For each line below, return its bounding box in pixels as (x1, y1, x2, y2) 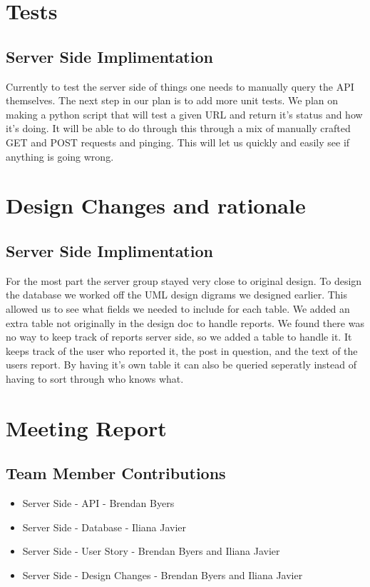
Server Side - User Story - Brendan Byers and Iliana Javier (22, 543, 280, 558)
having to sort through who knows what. (6, 371, 184, 386)
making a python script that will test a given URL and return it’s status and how (6, 106, 363, 121)
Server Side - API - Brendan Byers (22, 496, 175, 511)
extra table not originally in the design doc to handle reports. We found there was (6, 315, 364, 330)
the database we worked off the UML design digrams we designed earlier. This (6, 287, 348, 302)
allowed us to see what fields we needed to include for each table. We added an (6, 301, 350, 316)
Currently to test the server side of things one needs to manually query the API (6, 79, 354, 94)
